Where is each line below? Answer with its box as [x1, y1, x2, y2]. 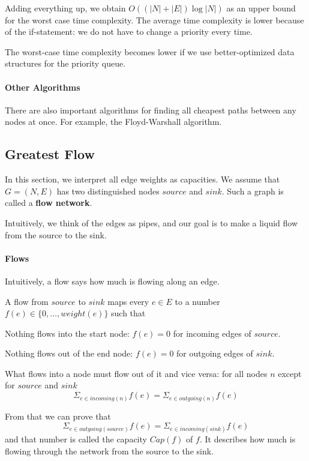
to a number [175, 295, 220, 307]
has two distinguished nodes [56, 184, 160, 197]
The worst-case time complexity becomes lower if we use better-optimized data [5, 45, 295, 58]
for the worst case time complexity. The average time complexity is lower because [5, 13, 304, 26]
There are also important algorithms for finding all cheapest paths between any [5, 103, 296, 116]
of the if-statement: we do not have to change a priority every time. [5, 25, 253, 38]
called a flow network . [5, 196, 92, 209]
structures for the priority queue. [5, 57, 126, 70]
